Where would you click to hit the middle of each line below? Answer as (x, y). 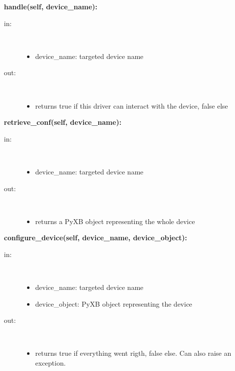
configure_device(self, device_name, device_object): (96, 238)
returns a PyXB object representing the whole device (115, 221)
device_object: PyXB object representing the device (114, 303)
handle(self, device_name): (51, 6)
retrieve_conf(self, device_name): (63, 122)
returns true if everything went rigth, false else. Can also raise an (133, 353)
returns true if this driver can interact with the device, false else (132, 105)
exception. (50, 363)
